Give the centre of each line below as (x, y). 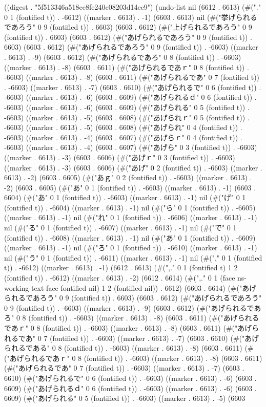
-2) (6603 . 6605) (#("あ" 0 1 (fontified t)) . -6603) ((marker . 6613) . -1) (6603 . (130, 187)
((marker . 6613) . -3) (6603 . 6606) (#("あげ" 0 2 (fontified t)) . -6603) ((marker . (133, 167)
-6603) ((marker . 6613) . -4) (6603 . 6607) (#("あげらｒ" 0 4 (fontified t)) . (123, 137)
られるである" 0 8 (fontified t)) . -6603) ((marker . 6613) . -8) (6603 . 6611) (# (129, 348)
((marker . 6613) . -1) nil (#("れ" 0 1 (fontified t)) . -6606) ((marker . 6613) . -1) (131, 217)
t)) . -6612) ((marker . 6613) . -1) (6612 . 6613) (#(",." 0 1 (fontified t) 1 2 (121, 267)
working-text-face (31, 287)
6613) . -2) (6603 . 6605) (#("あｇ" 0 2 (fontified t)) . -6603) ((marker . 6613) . (128, 177)
